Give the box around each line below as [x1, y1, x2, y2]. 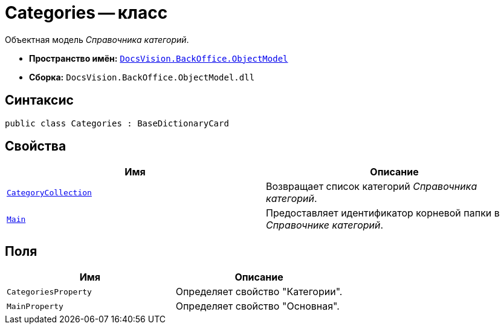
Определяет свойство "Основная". [175, 300, 340, 313]
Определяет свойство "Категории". [175, 285, 343, 298]
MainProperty [7, 301, 63, 311]
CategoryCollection [7, 187, 92, 197]
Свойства [5, 138, 66, 154]
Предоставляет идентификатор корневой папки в [266, 207, 500, 220]
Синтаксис [5, 93, 74, 108]
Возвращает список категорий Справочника [266, 180, 477, 193]
